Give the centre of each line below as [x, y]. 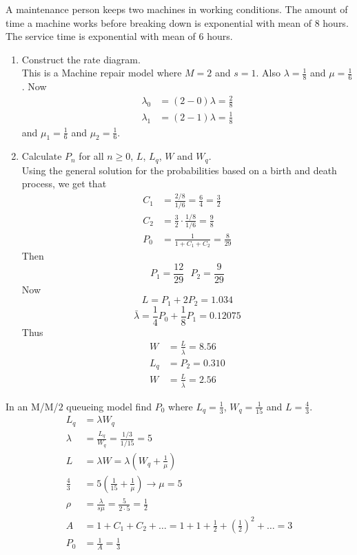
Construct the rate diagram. [81, 59]
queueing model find [109, 406]
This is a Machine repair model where [102, 73]
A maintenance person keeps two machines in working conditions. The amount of [177, 9]
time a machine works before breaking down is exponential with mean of [159, 22]
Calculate [42, 156]
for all [91, 156]
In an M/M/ [32, 406]
